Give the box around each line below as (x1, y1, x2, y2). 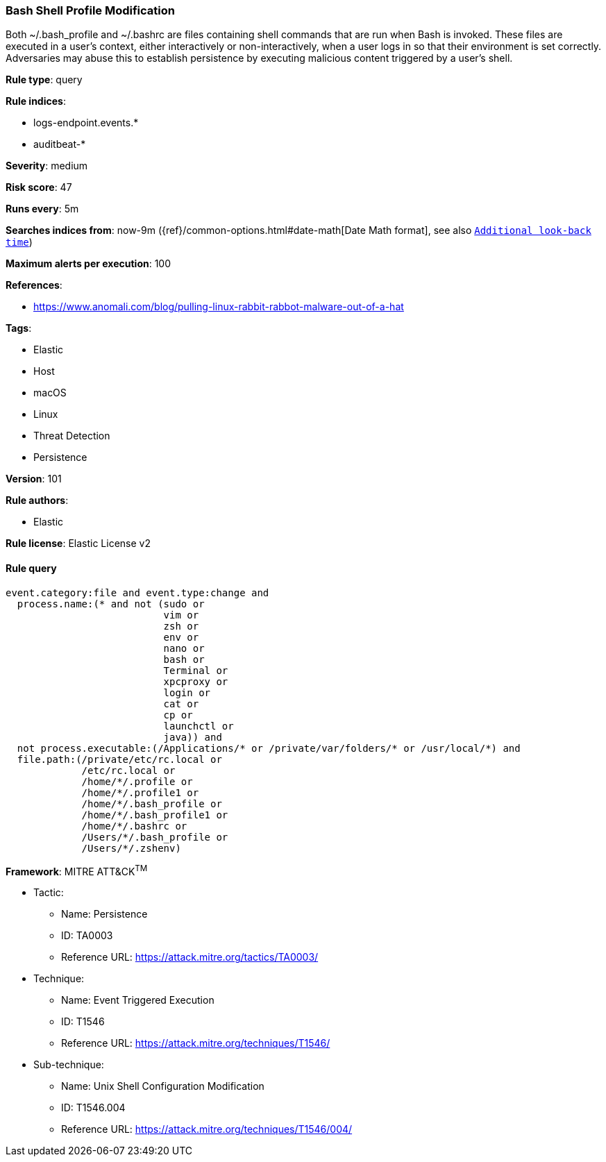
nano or (163, 642, 205, 654)
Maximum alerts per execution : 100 (6, 258, 171, 270)
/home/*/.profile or (81, 775, 193, 787)
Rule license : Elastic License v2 (6, 537, 151, 550)
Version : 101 (6, 473, 62, 485)
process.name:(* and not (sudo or (17, 598, 205, 609)
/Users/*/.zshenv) (81, 842, 181, 854)
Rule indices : (6, 95, 66, 108)
